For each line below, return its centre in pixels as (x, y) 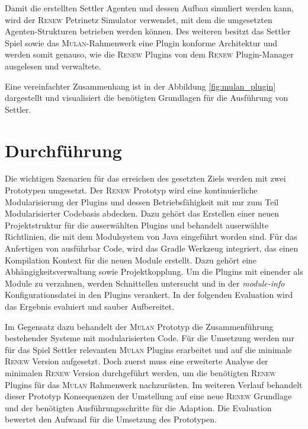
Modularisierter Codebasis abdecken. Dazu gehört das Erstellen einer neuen (142, 213)
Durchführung (63, 150)
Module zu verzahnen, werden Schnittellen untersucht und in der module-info (145, 283)
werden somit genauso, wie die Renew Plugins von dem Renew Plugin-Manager (149, 54)
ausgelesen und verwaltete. (53, 66)
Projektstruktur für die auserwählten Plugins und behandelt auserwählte (137, 225)
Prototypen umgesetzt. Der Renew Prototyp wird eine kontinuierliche (131, 190)
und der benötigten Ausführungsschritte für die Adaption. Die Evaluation (138, 407)
